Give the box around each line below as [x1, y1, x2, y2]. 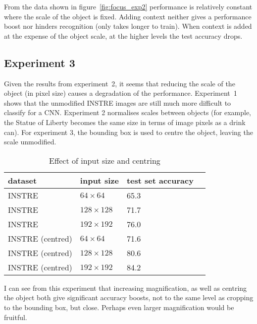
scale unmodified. [4, 136, 56, 147]
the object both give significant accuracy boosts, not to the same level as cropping [4, 292, 254, 303]
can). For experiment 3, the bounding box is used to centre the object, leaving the [4, 127, 253, 137]
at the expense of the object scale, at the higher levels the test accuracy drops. [4, 30, 243, 41]
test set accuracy [126, 174, 194, 186]
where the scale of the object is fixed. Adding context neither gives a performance [4, 11, 252, 21]
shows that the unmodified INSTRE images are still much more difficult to [4, 97, 231, 108]
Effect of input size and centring [49, 154, 160, 166]
